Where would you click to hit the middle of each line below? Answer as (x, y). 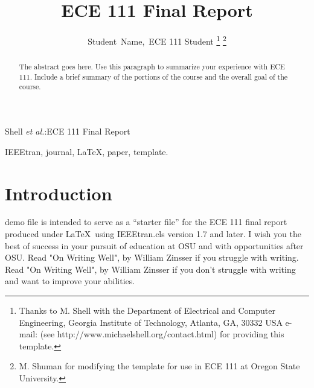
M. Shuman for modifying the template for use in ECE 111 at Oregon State (159, 366)
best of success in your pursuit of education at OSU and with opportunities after (154, 245)
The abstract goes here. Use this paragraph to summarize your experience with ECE (152, 67)
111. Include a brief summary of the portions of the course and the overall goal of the (153, 76)
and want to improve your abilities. (70, 281)
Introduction (59, 193)
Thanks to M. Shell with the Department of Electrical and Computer (147, 310)
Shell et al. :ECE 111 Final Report (68, 131)
